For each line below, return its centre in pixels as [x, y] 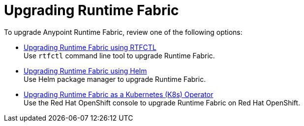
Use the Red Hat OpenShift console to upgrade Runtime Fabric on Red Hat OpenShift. [162, 102]
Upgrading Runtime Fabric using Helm [85, 71]
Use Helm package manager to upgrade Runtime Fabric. [115, 79]
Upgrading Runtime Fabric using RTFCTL [90, 47]
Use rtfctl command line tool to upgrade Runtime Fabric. [119, 55]
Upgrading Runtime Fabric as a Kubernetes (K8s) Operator [119, 94]
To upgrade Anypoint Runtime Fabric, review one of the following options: [123, 32]
